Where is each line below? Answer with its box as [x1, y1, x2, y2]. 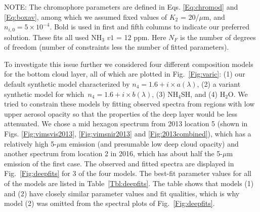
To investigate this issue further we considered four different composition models [4, 58, 253, 69]
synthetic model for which [4, 88, 84, 99]
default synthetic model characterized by [4, 79, 130, 89]
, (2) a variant [197, 79, 241, 89]
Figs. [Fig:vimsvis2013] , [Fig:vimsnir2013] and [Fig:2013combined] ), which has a [4, 128, 251, 138]
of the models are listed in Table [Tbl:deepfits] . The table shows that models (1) [4, 178, 254, 188]
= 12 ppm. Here [116, 31, 166, 42]
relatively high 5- [4, 138, 57, 149]
